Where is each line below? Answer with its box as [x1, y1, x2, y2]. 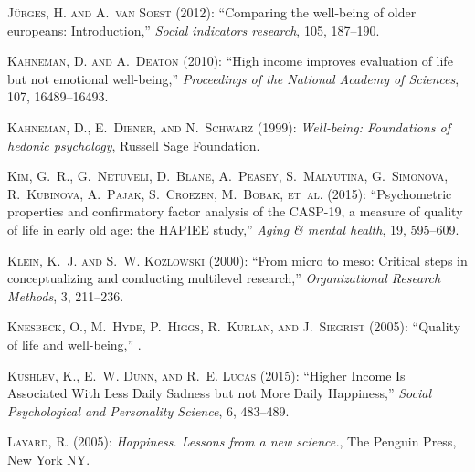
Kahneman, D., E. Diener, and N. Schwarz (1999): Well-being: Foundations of [7, 117, 451, 136]
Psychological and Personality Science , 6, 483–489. [7, 401, 290, 420]
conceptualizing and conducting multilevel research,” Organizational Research [7, 268, 441, 288]
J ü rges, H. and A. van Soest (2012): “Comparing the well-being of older [7, 3, 417, 21]
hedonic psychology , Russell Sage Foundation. [7, 135, 260, 154]
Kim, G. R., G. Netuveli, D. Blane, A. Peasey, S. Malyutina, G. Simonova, [7, 166, 449, 185]
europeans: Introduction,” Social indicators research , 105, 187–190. [7, 20, 380, 39]
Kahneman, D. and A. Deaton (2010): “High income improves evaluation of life [7, 51, 453, 70]
